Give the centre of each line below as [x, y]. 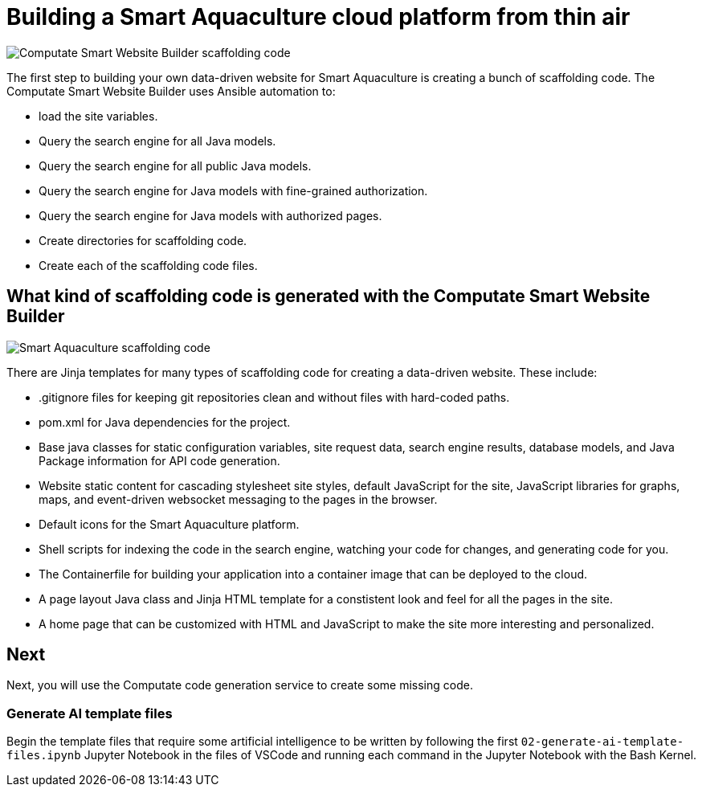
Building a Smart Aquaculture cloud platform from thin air [318, 17]
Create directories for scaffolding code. [143, 240]
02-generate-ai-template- [602, 742]
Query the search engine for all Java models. [157, 141]
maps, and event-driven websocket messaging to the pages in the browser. [238, 499]
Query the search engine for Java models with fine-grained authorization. [233, 190]
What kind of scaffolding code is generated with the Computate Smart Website [329, 296]
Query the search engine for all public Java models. [175, 166]
